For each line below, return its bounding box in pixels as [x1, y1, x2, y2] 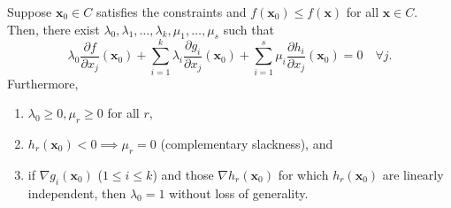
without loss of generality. [169, 183, 309, 202]
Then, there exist [7, 19, 100, 38]
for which [278, 165, 329, 183]
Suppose [7, 3, 52, 20]
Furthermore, [7, 73, 79, 92]
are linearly [382, 165, 444, 183]
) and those [152, 165, 214, 183]
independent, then [27, 183, 126, 202]
